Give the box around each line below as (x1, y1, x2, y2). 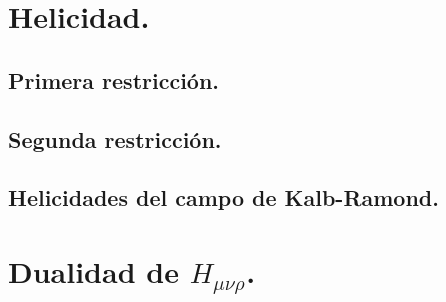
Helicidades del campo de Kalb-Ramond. (8, 182, 439, 213)
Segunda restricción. (8, 123, 222, 154)
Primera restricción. (8, 64, 220, 95)
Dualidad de (8, 250, 179, 291)
